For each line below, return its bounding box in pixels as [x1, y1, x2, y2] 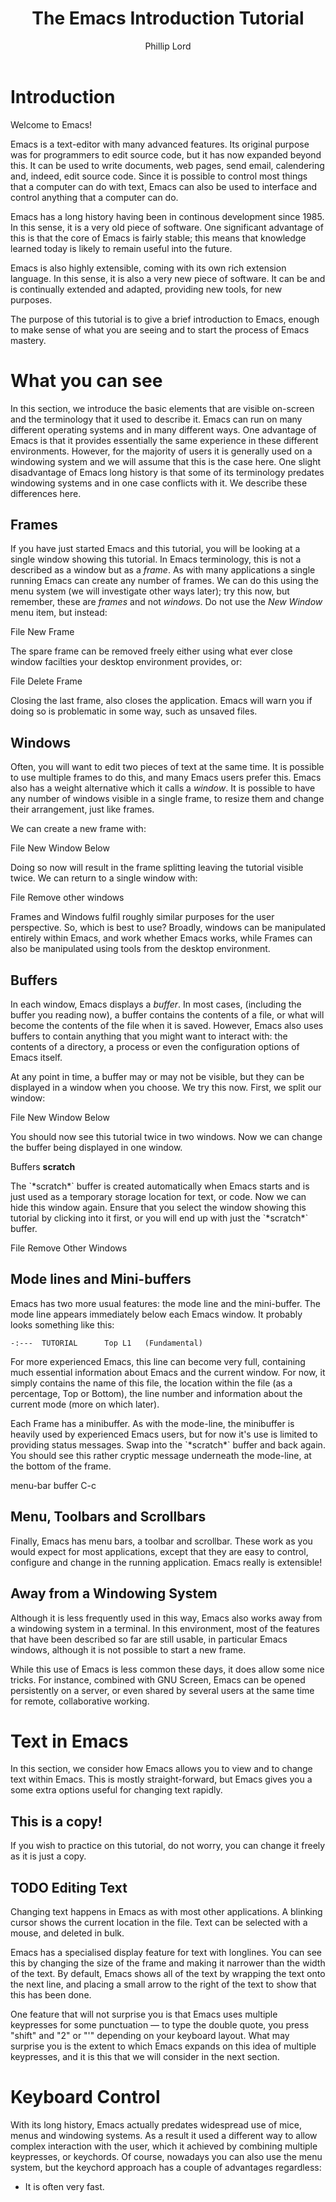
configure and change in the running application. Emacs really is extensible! [10, 1556, 323, 1568]
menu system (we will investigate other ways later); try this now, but [10, 585, 290, 597]
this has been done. [10, 1989, 92, 2001]
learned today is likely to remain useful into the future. [10, 242, 233, 254]
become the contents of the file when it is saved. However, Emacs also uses [10, 1020, 324, 1032]
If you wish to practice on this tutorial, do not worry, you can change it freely [10, 1840, 326, 1852]
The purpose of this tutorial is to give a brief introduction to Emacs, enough [10, 313, 320, 325]
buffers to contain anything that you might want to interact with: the [10, 1030, 288, 1042]
